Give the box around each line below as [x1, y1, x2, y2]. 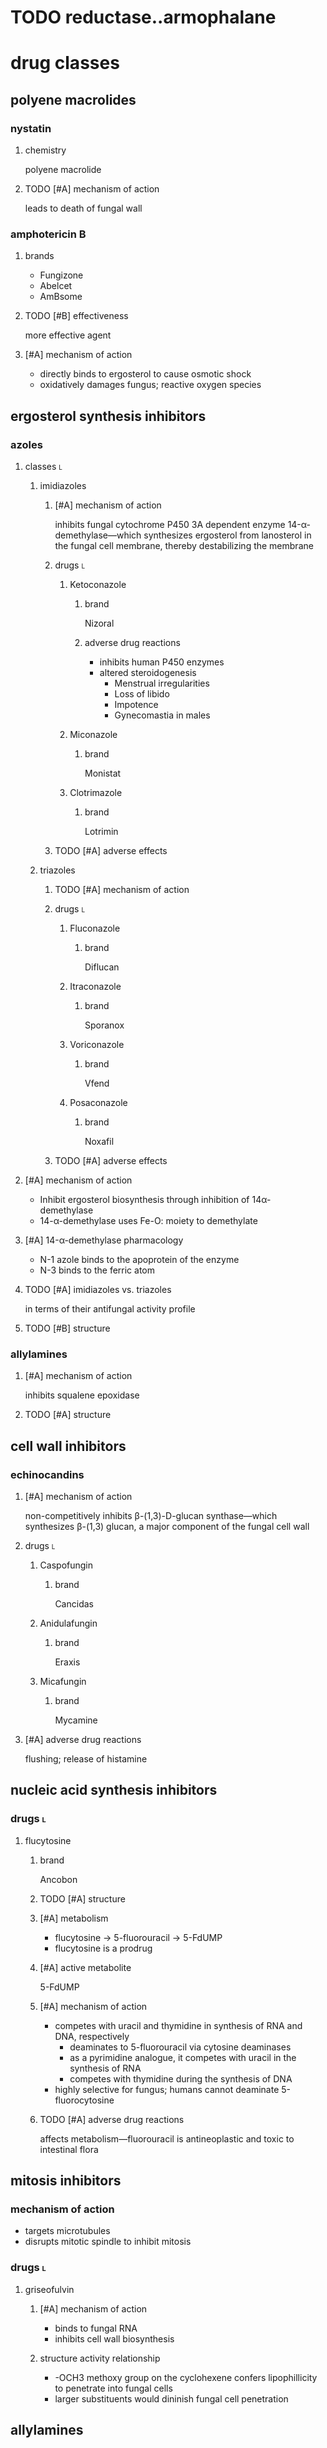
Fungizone [39, 269, 84, 281]
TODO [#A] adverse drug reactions [39, 2113, 185, 2125]
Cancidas [54, 1598, 94, 1610]
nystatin [10, 121, 52, 135]
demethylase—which [54, 529, 142, 541]
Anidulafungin [39, 1617, 98, 1630]
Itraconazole [69, 981, 122, 993]
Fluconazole [69, 922, 121, 935]
